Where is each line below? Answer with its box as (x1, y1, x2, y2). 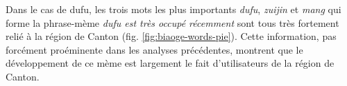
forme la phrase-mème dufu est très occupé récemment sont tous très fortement (6, 15, 339, 30)
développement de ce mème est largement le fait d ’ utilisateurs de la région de (6, 56, 335, 70)
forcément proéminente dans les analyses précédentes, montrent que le (6, 42, 303, 56)
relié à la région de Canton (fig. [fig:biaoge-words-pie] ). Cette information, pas (6, 29, 337, 43)
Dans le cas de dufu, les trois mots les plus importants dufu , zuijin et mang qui (6, 2, 341, 16)
